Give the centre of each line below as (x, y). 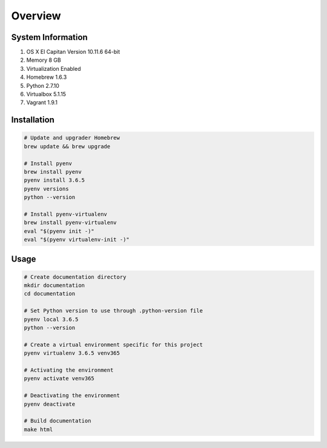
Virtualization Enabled (54, 68)
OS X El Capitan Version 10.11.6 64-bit (73, 52)
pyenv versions (46, 189)
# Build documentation (58, 421)
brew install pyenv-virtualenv (71, 223)
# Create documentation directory (75, 277)
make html (38, 429)
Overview (36, 16)
